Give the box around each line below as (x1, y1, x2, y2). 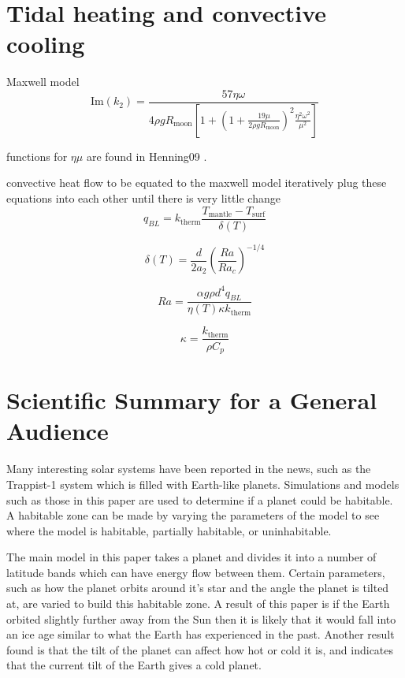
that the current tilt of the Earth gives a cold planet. (6, 657, 262, 673)
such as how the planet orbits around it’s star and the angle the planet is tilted (6, 579, 389, 596)
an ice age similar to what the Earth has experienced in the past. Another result (6, 626, 395, 643)
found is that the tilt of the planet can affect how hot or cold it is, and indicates (6, 641, 394, 658)
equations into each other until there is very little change (6, 190, 281, 206)
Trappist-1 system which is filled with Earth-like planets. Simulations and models (6, 475, 399, 492)
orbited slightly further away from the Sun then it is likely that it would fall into (6, 610, 396, 627)
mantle (208, 210, 232, 219)
